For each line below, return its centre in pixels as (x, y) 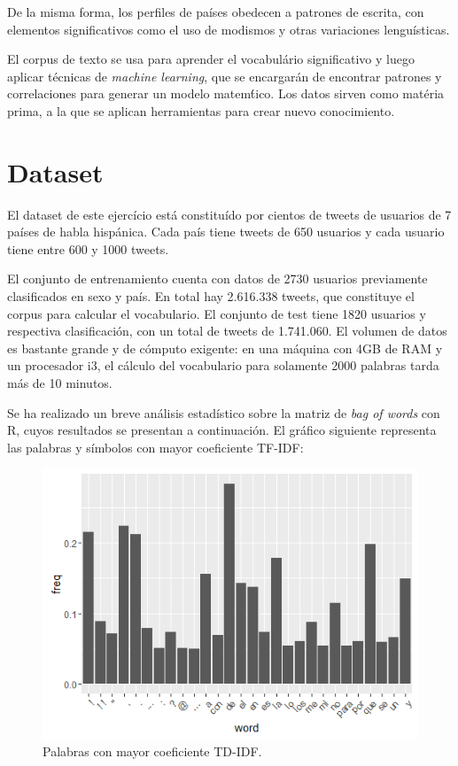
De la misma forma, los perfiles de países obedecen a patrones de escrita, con (216, 12)
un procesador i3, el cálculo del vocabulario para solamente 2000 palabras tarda (223, 365)
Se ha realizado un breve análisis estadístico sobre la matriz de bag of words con (224, 412)
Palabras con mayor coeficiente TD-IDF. (152, 751)
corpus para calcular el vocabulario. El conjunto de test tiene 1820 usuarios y (217, 313)
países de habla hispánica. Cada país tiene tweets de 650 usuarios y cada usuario (226, 232)
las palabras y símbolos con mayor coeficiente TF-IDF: (155, 447)
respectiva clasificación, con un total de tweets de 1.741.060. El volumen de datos (227, 331)
